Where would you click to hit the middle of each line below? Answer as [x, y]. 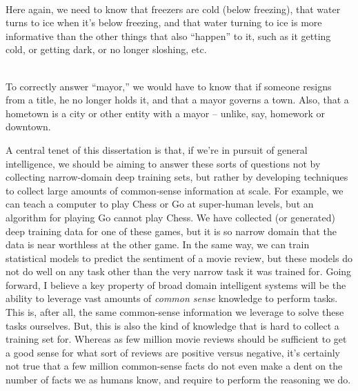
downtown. [28, 127]
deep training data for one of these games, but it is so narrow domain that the [171, 231]
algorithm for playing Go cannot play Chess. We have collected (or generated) [170, 217]
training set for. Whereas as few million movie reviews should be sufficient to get [176, 339]
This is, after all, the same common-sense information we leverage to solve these [175, 312]
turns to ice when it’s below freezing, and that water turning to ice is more [164, 22]
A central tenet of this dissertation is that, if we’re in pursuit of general [157, 149]
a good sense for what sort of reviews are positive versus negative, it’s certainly [173, 352]
